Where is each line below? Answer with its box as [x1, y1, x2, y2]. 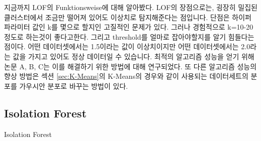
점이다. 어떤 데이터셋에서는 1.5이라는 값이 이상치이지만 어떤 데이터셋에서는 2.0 [4, 41, 250, 52]
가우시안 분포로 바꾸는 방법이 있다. [19, 80, 128, 91]
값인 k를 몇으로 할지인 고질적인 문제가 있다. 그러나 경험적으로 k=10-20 [32, 22, 253, 32]
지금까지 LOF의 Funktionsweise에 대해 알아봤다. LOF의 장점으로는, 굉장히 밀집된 [4, 2, 257, 12]
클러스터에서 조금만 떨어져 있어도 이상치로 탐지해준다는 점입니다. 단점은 [4, 12, 230, 22]
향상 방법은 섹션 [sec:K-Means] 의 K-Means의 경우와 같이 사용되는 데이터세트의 [4, 71, 248, 81]
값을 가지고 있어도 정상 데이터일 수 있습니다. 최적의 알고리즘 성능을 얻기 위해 [13, 51, 254, 61]
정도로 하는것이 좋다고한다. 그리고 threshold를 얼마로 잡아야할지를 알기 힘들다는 [4, 31, 254, 42]
